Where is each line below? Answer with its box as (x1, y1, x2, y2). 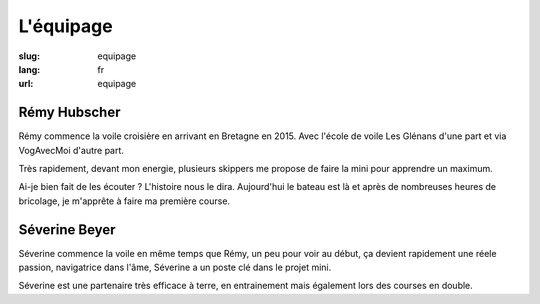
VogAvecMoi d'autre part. (18, 144, 125, 156)
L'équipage (18, 15, 114, 37)
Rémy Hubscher (18, 104, 121, 121)
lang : (18, 63, 41, 75)
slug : (18, 50, 40, 62)
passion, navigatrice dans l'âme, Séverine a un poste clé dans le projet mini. (18, 261, 332, 274)
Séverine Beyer (18, 221, 116, 238)
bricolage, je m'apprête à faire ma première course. (18, 195, 230, 207)
